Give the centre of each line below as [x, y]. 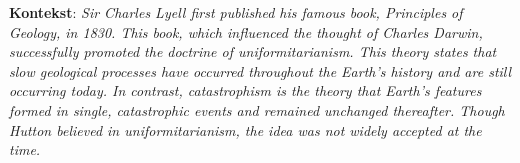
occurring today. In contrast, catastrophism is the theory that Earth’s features [245, 90]
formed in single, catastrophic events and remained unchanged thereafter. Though [257, 109]
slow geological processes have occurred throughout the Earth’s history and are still [260, 70]
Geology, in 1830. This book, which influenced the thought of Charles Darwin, [246, 31]
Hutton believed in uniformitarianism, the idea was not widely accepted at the [245, 129]
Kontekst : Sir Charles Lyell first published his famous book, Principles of [236, 12]
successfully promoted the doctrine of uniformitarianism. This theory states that [253, 51]
